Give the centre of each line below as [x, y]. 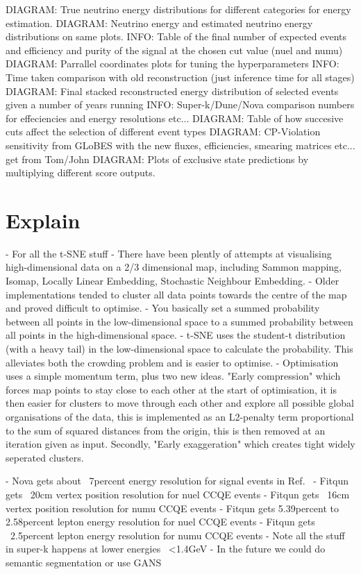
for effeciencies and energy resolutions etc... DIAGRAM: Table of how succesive [175, 118]
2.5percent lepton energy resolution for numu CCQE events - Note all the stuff [177, 535]
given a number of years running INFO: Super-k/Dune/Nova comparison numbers [180, 104]
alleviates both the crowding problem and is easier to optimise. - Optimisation [172, 362]
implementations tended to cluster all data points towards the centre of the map [176, 294]
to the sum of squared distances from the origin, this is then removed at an [166, 430]
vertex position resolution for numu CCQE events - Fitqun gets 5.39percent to [172, 508]
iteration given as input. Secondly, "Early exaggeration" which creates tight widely [180, 444]
